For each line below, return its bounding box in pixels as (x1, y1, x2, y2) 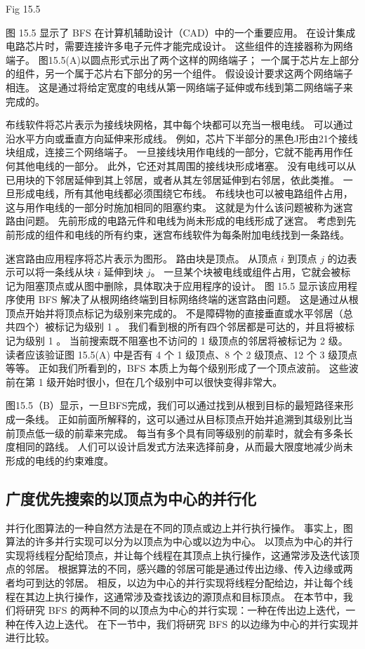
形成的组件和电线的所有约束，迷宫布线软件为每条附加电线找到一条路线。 (15, 227, 350, 241)
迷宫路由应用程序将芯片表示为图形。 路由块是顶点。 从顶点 (6, 250, 278, 265)
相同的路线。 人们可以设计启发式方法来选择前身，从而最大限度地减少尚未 (15, 439, 353, 454)
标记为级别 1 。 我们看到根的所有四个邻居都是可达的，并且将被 (54, 319, 345, 334)
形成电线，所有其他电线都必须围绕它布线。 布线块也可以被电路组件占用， (15, 186, 353, 201)
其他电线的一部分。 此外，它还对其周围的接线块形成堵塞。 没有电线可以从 (15, 158, 357, 173)
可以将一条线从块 (15, 265, 94, 279)
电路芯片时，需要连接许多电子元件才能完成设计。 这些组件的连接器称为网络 (6, 39, 353, 53)
